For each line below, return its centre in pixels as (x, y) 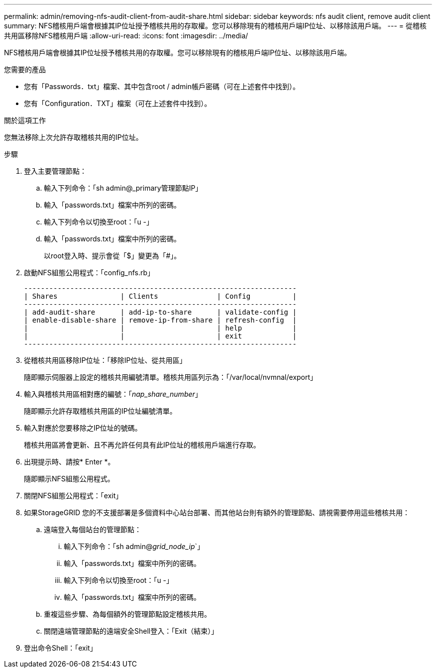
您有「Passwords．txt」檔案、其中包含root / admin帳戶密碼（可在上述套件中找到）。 (162, 86)
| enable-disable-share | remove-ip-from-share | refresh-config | (160, 320)
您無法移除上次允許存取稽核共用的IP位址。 (73, 137)
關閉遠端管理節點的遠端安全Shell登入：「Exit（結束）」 (131, 631)
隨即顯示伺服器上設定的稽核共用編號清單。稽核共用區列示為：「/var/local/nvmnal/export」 (171, 377)
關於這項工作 (25, 120)
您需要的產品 (25, 69)
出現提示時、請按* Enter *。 (69, 462)
